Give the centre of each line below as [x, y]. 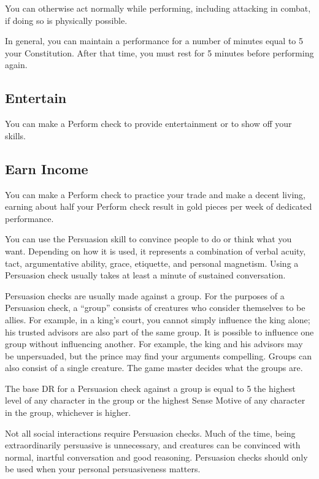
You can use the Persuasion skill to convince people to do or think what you [148, 239]
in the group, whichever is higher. [68, 412]
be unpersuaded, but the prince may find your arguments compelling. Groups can [158, 355]
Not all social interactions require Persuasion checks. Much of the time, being [150, 433]
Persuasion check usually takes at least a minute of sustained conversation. [145, 275]
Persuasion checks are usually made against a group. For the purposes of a [145, 295]
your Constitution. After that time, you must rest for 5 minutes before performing [159, 52]
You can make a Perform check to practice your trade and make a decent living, [155, 194]
